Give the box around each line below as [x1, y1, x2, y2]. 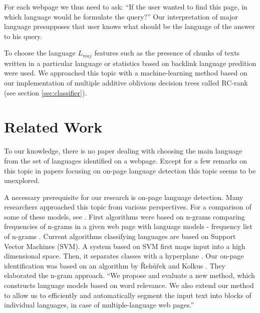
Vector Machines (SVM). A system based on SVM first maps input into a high [4, 240, 245, 251]
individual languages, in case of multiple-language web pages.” [4, 299, 194, 310]
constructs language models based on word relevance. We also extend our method [4, 280, 254, 290]
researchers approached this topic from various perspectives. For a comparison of [4, 201, 251, 212]
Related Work [4, 116, 103, 137]
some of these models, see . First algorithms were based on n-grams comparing [4, 211, 245, 221]
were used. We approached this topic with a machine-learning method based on [4, 67, 247, 78]
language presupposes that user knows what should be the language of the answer [4, 21, 255, 31]
